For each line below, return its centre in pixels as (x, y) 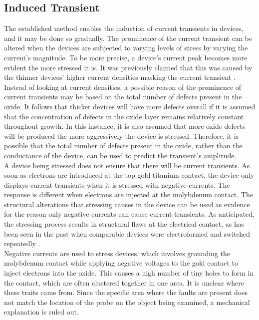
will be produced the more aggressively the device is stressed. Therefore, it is (122, 136)
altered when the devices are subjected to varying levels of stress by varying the (126, 48)
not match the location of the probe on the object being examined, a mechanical (127, 302)
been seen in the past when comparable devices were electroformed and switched (127, 233)
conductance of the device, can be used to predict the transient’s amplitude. (120, 155)
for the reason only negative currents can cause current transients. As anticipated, (129, 214)
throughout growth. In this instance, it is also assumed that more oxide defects (125, 126)
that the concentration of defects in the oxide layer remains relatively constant (124, 116)
